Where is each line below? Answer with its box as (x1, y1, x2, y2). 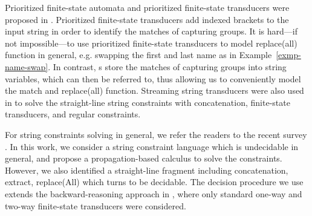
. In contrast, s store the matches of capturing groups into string (48, 60, 287, 73)
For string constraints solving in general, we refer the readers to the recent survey (5, 128, 307, 140)
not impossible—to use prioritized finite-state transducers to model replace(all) (5, 36, 297, 49)
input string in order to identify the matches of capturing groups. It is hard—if (5, 25, 297, 38)
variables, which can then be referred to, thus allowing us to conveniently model (5, 72, 301, 85)
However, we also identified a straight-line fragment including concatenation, (5, 163, 288, 176)
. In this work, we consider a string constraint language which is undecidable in (5, 140, 299, 152)
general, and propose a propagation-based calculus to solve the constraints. (5, 152, 282, 165)
